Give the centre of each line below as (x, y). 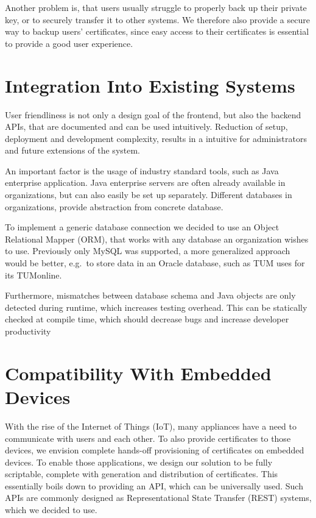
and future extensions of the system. (73, 150)
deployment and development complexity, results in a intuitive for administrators (156, 138)
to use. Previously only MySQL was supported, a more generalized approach (148, 251)
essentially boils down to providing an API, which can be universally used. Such (154, 485)
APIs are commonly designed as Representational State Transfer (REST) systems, (158, 498)
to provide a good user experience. (69, 43)
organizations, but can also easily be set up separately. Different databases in (149, 195)
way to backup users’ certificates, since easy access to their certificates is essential (157, 31)
